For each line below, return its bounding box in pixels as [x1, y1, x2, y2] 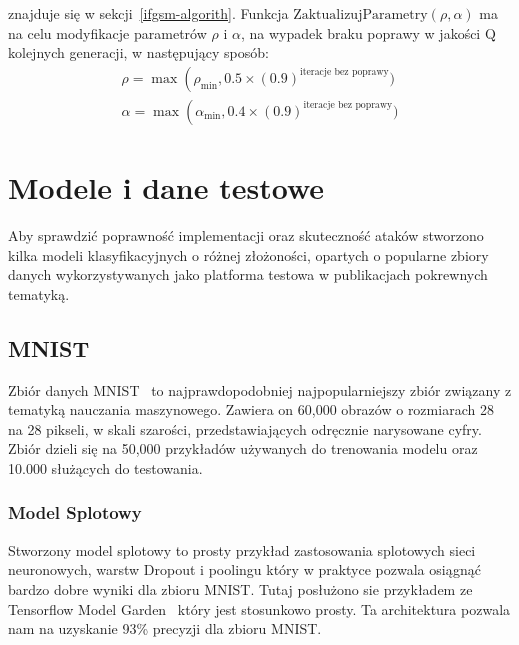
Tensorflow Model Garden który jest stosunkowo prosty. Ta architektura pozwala [8, 598, 511, 619]
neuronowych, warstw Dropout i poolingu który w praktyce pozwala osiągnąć [8, 559, 482, 580]
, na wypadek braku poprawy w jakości [240, 22, 481, 43]
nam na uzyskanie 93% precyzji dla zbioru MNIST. [8, 618, 322, 639]
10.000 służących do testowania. [8, 457, 203, 478]
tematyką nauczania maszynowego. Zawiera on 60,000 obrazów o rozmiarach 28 [8, 399, 494, 420]
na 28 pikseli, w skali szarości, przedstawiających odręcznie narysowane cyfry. [8, 418, 482, 439]
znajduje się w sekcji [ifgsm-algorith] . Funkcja [8, 3, 289, 23]
